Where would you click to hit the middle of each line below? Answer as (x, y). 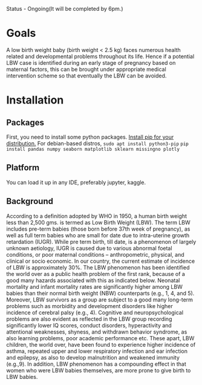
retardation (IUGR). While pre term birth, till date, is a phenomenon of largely (101, 242)
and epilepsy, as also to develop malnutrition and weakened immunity (93, 357)
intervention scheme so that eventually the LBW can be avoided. (86, 76)
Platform (23, 168)
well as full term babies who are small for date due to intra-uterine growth (98, 235)
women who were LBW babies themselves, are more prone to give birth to (99, 370)
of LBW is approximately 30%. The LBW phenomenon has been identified (98, 267)
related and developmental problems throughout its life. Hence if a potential (100, 56)
